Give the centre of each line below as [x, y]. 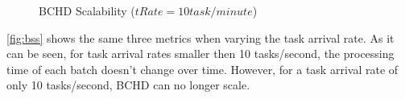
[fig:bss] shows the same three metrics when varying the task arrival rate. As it [200, 37]
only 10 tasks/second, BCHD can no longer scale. [128, 85]
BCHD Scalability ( [87, 10]
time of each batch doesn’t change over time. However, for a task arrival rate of [202, 69]
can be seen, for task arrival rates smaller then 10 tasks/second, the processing [200, 54]
